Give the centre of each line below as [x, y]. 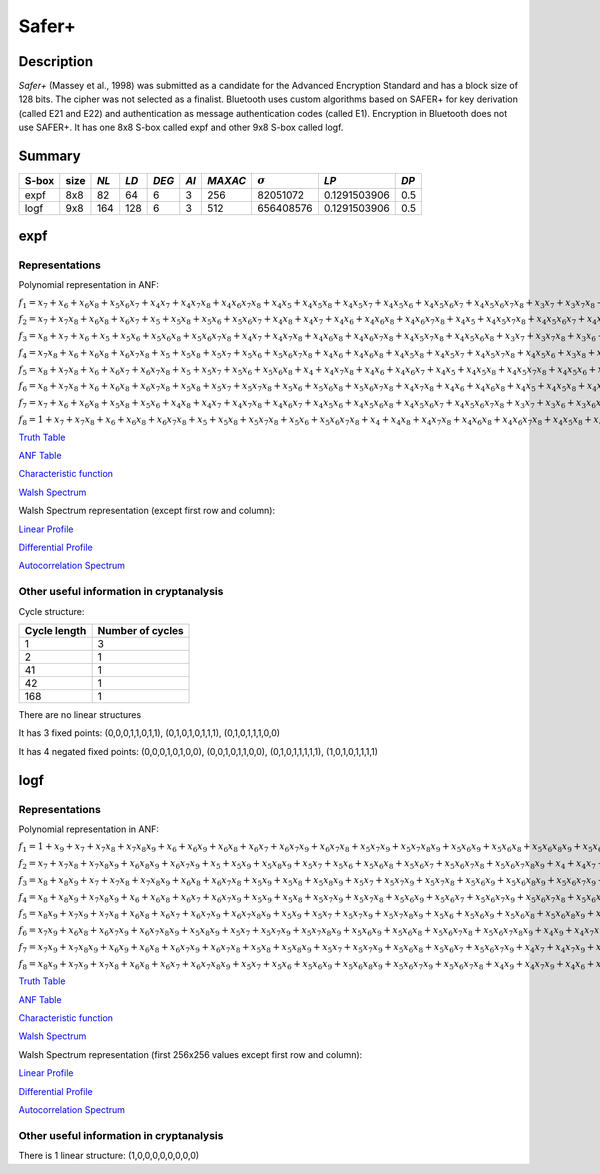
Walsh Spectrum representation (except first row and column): [146, 511]
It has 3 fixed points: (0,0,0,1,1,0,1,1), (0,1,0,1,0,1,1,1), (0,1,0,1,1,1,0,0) [149, 733]
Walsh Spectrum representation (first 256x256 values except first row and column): [190, 1054]
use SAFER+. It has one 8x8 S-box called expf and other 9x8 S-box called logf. [181, 127]
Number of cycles [140, 630]
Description [56, 61]
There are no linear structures [80, 714]
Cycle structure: [51, 611]
